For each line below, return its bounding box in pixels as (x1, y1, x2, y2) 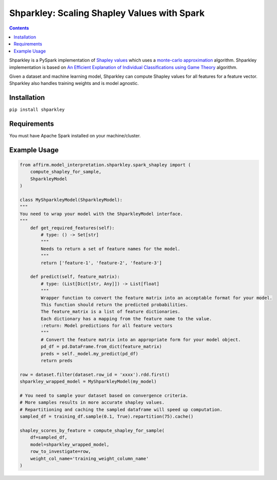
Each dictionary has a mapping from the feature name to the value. (40, 316, 212, 322)
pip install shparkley (9, 107, 65, 112)
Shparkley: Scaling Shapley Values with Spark (9, 7, 205, 18)
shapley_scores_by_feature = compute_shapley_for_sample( (19, 428, 165, 433)
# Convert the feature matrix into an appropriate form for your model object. (40, 337, 241, 342)
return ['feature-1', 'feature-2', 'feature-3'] (40, 260, 162, 266)
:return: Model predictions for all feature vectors (40, 323, 173, 329)
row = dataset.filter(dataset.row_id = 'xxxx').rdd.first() (19, 372, 170, 377)
